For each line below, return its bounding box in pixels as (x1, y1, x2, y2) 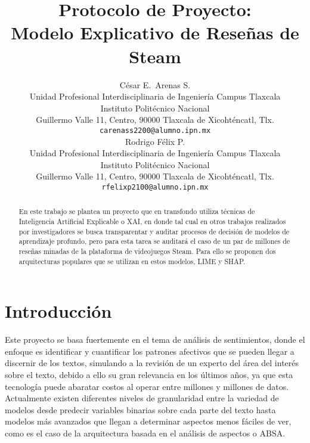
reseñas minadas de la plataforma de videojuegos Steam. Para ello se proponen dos (18, 246, 276, 256)
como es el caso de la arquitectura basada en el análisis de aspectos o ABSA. (5, 426, 286, 439)
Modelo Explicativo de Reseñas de (11, 20, 299, 45)
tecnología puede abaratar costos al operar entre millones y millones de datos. (5, 380, 289, 392)
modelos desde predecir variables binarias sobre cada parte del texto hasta (5, 403, 276, 416)
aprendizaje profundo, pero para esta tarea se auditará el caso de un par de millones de (18, 236, 290, 246)
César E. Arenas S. (119, 78, 191, 91)
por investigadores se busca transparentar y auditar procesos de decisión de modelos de (18, 226, 290, 236)
